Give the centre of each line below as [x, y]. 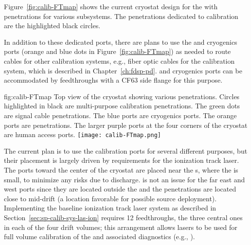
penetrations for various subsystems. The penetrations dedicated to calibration [121, 16]
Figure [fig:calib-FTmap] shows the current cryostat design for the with [111, 6]
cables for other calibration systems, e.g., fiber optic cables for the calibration [119, 61]
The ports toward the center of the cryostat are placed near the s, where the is [121, 169]
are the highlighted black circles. [52, 26]
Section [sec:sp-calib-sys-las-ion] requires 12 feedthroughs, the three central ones [123, 217]
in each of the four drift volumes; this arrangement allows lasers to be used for [121, 227]
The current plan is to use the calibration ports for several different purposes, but [126, 150]
